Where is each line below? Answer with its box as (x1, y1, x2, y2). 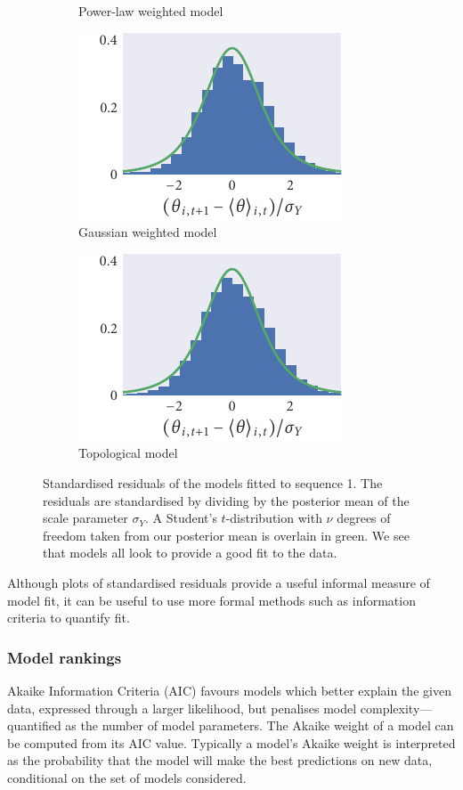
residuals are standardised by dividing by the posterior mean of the (43, 491, 410, 509)
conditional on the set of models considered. (7, 768, 247, 786)
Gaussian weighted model (78, 223, 217, 241)
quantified (7, 716, 61, 735)
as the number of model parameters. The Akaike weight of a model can (65, 716, 454, 735)
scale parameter (43, 509, 128, 527)
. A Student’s (144, 509, 217, 527)
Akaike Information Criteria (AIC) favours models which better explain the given (7, 680, 451, 699)
